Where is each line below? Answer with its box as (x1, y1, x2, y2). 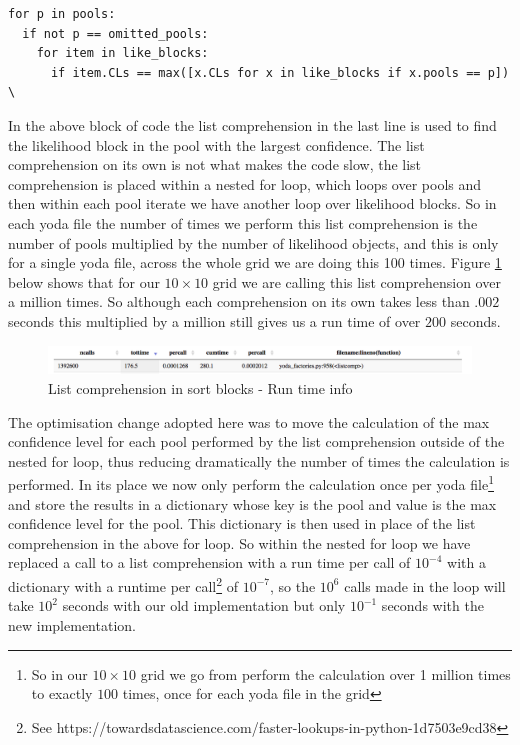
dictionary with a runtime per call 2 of (8, 573, 238, 596)
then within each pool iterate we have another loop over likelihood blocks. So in (8, 193, 497, 214)
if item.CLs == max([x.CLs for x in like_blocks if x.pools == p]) (50, 65, 510, 80)
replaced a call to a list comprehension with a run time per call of (8, 552, 411, 573)
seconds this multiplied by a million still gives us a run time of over (8, 310, 421, 331)
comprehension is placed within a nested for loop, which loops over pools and (8, 173, 482, 194)
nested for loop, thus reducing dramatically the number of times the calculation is (8, 450, 510, 471)
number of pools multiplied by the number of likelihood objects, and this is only (8, 232, 499, 253)
